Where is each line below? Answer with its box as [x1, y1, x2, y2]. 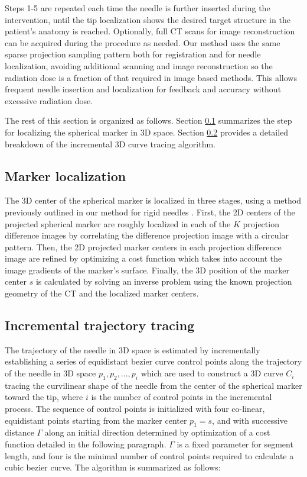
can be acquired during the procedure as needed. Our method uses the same [5, 36, 280, 49]
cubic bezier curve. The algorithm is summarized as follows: [5, 461, 221, 473]
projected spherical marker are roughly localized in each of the [5, 217, 231, 230]
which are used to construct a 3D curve [141, 367, 283, 379]
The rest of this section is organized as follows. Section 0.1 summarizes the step [5, 114, 292, 127]
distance [5, 426, 34, 439]
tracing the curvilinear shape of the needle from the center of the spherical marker [5, 379, 302, 391]
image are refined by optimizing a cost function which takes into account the [5, 252, 282, 265]
